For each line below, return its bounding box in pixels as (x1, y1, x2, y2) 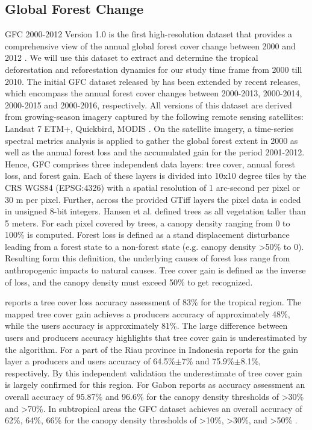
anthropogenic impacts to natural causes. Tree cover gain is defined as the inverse (5, 264, 306, 276)
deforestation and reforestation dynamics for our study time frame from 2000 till (5, 63, 302, 75)
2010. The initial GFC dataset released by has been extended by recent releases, (5, 75, 301, 87)
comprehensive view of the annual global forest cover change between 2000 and (5, 39, 296, 52)
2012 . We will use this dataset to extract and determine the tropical (5, 51, 258, 64)
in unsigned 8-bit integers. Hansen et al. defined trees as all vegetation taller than (5, 205, 306, 217)
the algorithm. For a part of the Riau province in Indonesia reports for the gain (5, 343, 298, 355)
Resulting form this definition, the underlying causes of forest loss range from (5, 252, 290, 264)
